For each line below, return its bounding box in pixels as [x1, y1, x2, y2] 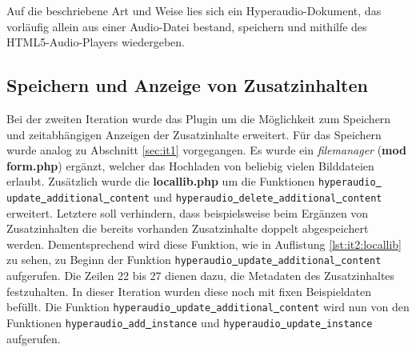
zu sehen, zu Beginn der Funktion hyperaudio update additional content [6, 251, 382, 268]
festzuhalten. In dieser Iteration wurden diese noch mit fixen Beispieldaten [6, 282, 372, 299]
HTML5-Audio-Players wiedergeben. [6, 34, 185, 50]
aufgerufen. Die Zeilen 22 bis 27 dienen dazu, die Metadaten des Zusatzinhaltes [6, 267, 395, 284]
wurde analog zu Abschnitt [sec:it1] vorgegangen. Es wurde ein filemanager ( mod [6, 142, 406, 158]
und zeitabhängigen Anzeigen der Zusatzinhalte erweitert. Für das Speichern [6, 126, 382, 142]
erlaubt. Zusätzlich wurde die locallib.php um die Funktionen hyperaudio [6, 173, 376, 190]
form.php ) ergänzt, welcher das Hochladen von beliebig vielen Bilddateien [6, 157, 374, 174]
